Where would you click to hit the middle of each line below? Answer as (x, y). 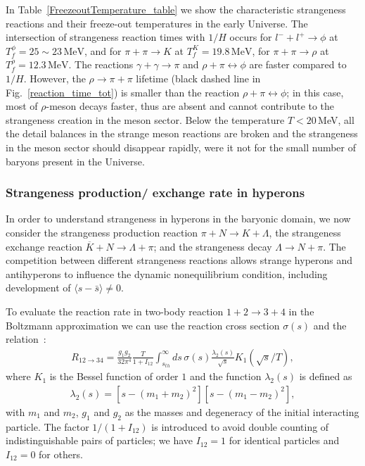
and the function (225, 376)
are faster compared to (298, 64)
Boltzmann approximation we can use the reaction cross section (143, 325)
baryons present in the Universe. (75, 161)
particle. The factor (47, 426)
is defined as (326, 376)
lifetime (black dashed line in (198, 78)
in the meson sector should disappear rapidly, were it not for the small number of (181, 147)
